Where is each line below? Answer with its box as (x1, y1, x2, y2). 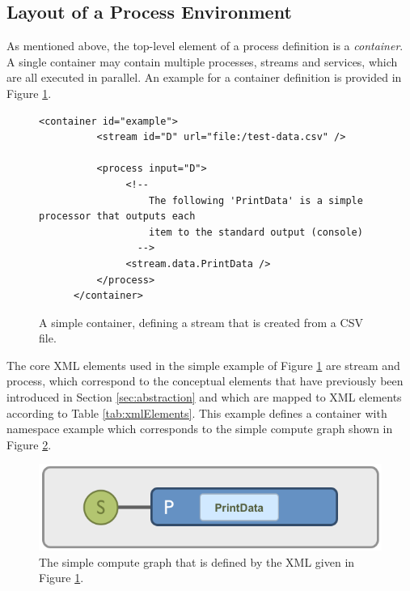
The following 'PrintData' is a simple (149, 194, 363, 206)
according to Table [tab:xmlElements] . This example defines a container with (6, 404, 387, 421)
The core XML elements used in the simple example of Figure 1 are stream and (6, 356, 400, 373)
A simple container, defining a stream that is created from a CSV (39, 313, 363, 330)
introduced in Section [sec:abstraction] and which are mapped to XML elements (6, 389, 402, 406)
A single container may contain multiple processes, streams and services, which (6, 53, 398, 70)
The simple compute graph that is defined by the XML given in (39, 553, 355, 570)
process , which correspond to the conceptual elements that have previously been (6, 372, 404, 389)
